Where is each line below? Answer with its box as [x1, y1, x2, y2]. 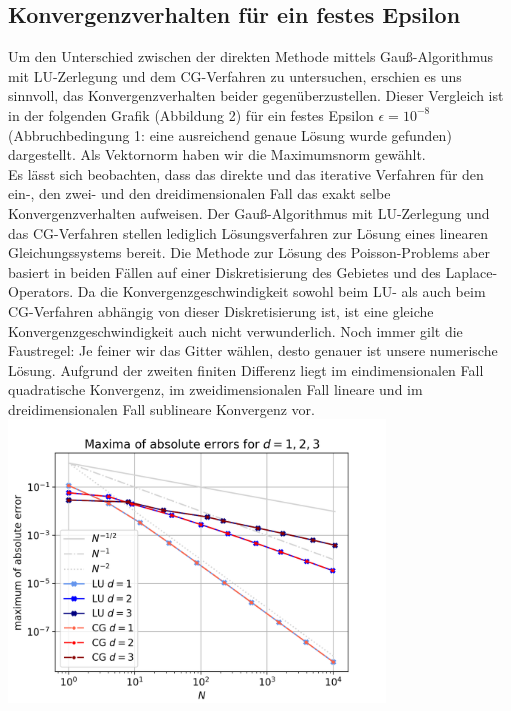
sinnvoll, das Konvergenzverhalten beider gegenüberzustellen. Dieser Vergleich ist [8, 85, 504, 106]
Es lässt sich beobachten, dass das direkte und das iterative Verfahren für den [8, 163, 484, 184]
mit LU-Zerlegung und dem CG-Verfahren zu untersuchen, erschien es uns [8, 65, 462, 86]
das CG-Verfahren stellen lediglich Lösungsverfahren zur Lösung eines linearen [8, 222, 488, 243]
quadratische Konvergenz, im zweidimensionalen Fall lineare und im [8, 379, 423, 400]
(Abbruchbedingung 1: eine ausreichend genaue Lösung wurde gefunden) [8, 124, 452, 145]
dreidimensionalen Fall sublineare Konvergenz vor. [8, 398, 315, 419]
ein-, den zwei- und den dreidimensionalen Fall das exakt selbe [8, 183, 391, 204]
